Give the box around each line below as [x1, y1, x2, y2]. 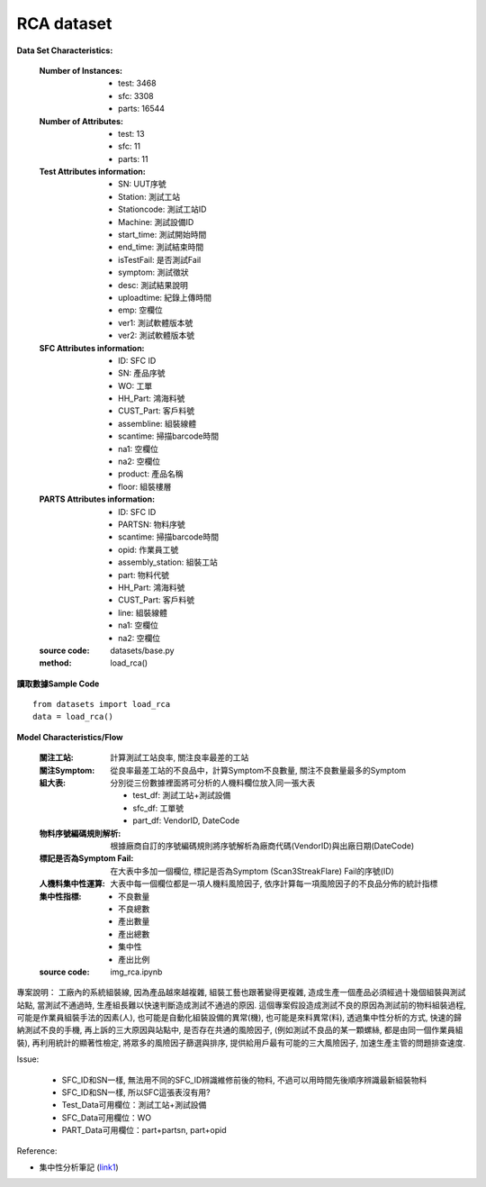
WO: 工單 [118, 380, 153, 391]
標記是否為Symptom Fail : [39, 853, 134, 864]
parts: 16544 [118, 104, 166, 114]
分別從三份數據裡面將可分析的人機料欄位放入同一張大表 [110, 777, 315, 788]
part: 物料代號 [118, 569, 170, 580]
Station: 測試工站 [118, 191, 181, 202]
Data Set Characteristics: [16, 45, 113, 56]
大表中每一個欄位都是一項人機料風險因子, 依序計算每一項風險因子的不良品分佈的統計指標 [110, 878, 438, 889]
